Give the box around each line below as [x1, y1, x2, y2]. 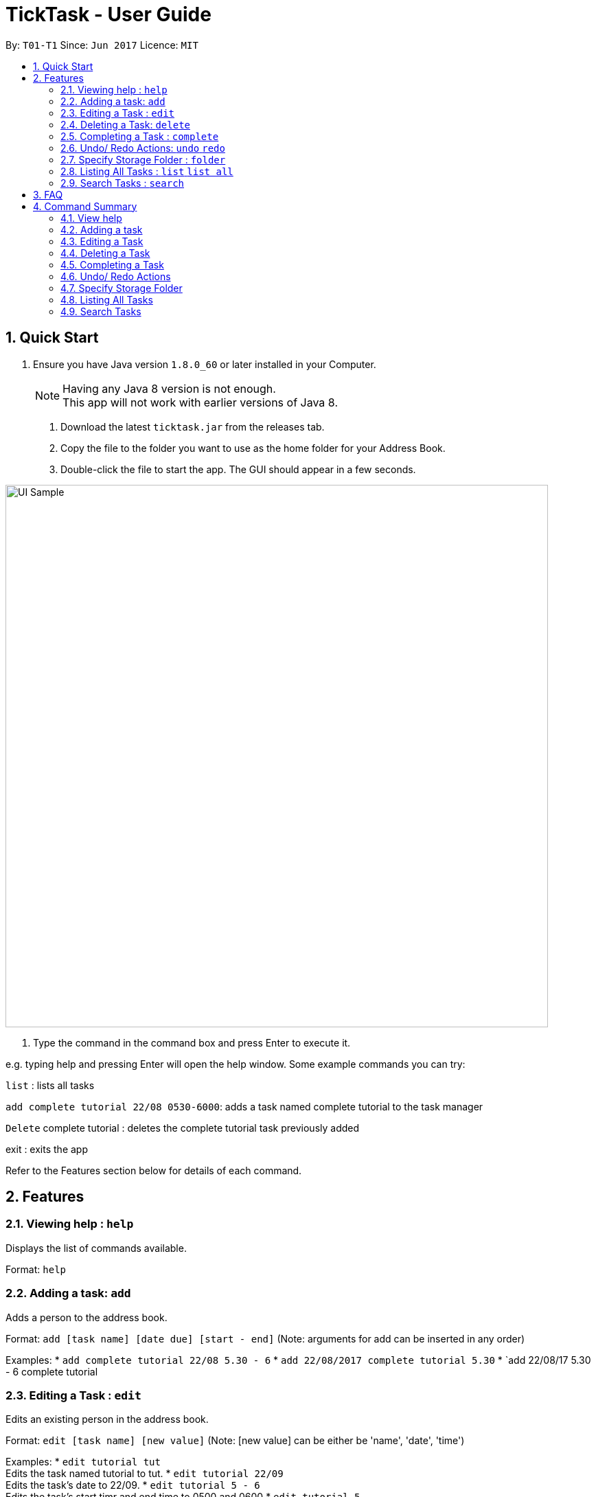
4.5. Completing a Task [60, 258, 164, 271]
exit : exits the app [5, 1143, 88, 1155]
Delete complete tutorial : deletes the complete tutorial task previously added [5, 1121, 360, 1134]
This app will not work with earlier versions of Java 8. [62, 395, 338, 409]
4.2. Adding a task [60, 223, 143, 236]
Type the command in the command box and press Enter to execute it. [33, 1036, 351, 1049]
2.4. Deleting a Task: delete [60, 118, 190, 130]
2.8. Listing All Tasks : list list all [60, 165, 233, 177]
